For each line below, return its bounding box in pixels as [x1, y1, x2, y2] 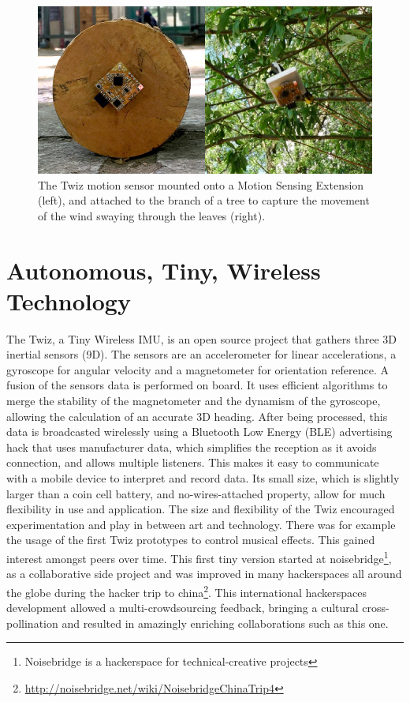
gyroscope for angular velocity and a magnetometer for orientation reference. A [6, 361, 389, 377]
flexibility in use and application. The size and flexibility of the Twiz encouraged [6, 501, 395, 517]
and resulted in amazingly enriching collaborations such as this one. [61, 614, 389, 631]
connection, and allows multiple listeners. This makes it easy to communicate [6, 454, 379, 471]
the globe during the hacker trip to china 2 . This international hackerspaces [6, 581, 367, 600]
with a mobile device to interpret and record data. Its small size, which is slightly [6, 470, 400, 486]
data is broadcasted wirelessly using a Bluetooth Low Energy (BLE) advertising [6, 423, 393, 440]
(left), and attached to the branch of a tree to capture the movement [38, 192, 370, 208]
